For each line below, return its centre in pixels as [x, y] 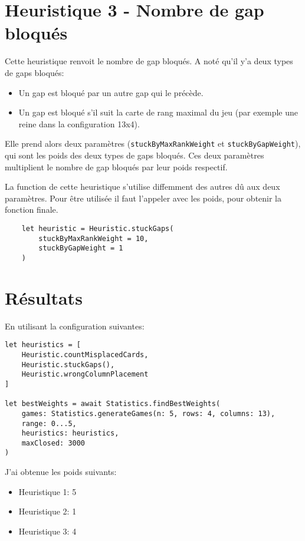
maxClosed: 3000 [53, 443]
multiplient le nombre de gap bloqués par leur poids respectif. [116, 166]
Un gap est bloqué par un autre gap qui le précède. [111, 92]
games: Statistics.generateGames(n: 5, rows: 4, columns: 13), [148, 413]
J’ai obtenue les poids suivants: [61, 472]
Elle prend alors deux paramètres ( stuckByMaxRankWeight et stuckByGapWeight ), [153, 144]
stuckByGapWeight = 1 [81, 248]
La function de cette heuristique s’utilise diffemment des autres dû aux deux [142, 187]
